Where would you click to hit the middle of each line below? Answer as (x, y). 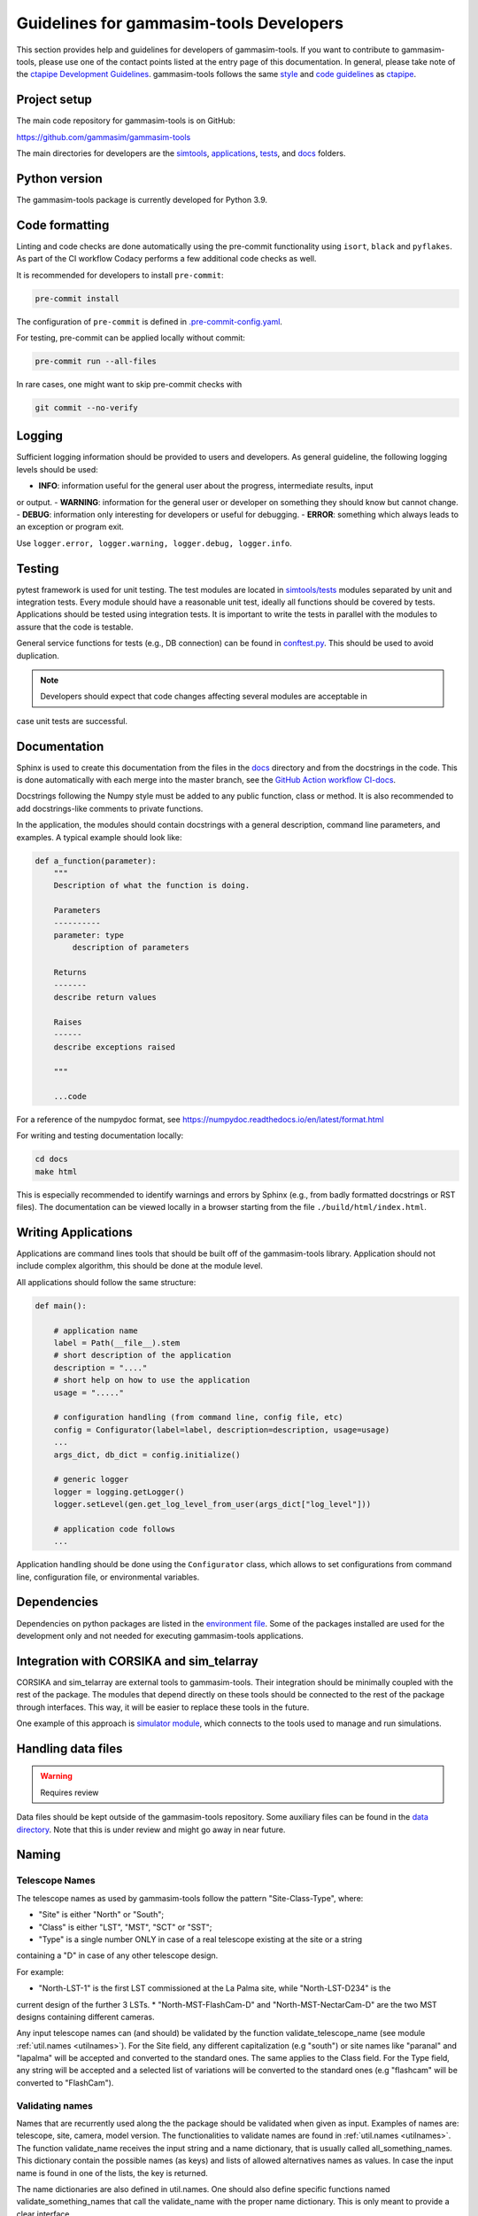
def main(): (61, 1306)
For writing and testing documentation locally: (100, 1135)
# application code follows (115, 1529)
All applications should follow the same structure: (106, 1282)
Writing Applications (74, 1233)
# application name (96, 1330)
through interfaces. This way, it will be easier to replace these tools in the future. (163, 1707)
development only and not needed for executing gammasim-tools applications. (160, 1635)
